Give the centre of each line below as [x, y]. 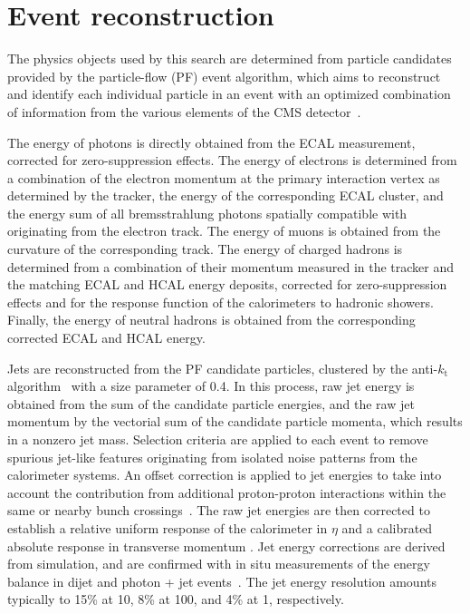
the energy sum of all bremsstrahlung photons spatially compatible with [207, 213]
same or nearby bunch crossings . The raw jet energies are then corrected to [219, 510]
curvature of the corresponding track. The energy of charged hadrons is [205, 249]
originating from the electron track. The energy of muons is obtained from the [224, 231]
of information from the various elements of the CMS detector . [184, 111]
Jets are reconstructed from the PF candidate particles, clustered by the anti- [223, 368]
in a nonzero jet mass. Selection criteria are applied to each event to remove [218, 439]
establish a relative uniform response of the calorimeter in [168, 527]
